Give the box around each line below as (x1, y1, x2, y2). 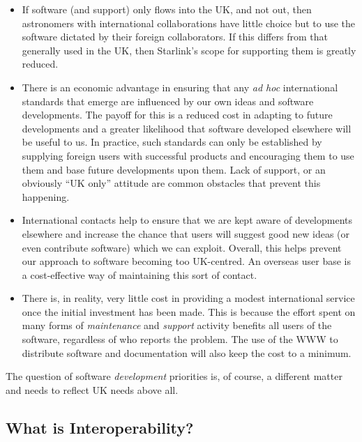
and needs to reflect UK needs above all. (6, 382, 179, 397)
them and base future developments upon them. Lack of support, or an (22, 162, 326, 176)
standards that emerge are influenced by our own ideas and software (22, 93, 314, 108)
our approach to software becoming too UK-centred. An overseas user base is (22, 254, 351, 268)
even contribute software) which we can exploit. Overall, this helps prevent (22, 240, 342, 254)
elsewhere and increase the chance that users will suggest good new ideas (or (22, 226, 350, 241)
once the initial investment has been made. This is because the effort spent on (22, 304, 356, 319)
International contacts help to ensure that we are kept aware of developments (22, 213, 353, 227)
